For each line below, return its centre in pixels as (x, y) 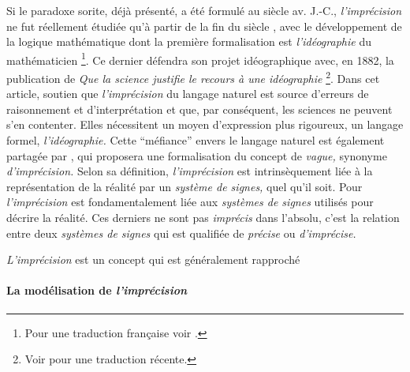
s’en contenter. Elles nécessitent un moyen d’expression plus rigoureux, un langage (205, 124)
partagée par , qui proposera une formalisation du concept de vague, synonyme (197, 155)
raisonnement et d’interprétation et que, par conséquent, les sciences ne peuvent (199, 109)
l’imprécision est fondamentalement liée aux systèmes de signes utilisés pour (190, 202)
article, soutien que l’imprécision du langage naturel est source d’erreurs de (188, 94)
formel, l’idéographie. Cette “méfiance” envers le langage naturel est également (196, 140)
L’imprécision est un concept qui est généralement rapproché (153, 259)
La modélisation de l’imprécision (97, 290)
